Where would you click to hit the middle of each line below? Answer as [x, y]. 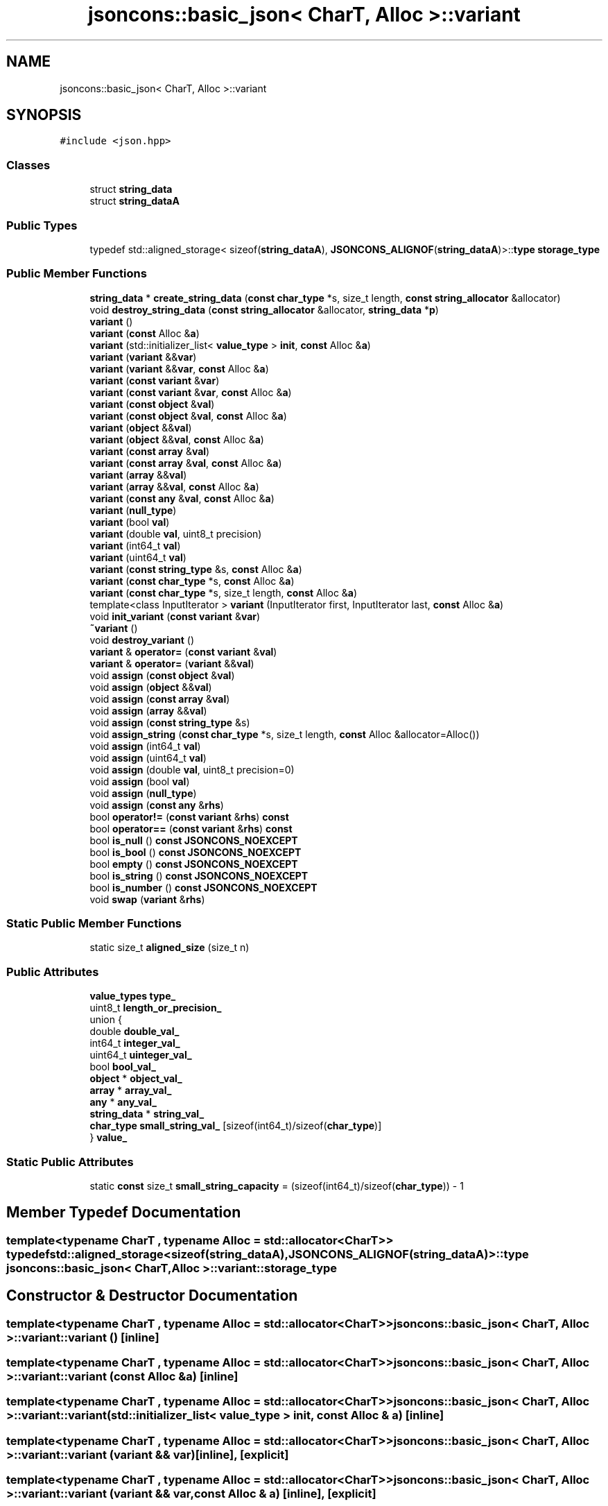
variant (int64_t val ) [135, 545]
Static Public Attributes [70, 1162]
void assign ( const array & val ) [160, 699]
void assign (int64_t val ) [145, 746]
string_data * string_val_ [147, 1114]
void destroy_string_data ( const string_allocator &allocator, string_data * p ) [264, 309]
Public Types [42, 225]
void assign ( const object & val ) [162, 675]
